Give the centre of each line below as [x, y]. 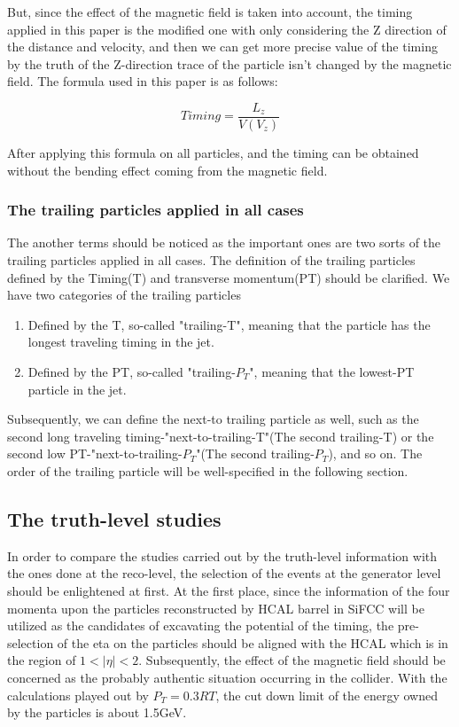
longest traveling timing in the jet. [121, 342]
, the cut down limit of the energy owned [327, 695]
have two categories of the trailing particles [124, 295]
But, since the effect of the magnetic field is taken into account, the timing [210, 12]
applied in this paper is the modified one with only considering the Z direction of [227, 29]
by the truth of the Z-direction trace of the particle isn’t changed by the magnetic [229, 63]
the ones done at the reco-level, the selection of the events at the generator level [224, 573]
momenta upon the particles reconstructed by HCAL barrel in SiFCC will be [216, 608]
